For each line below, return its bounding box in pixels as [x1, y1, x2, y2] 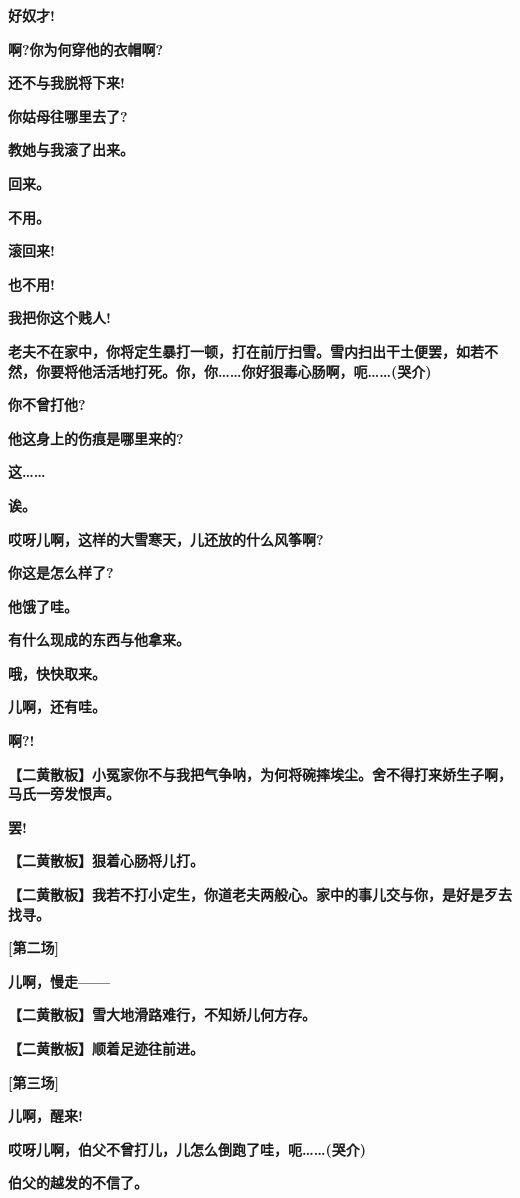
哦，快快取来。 [8, 662, 106, 683]
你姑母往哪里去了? [8, 105, 128, 126]
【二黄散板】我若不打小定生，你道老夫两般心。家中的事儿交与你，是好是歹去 [8, 884, 512, 905]
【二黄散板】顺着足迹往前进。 [8, 1038, 204, 1058]
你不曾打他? [8, 394, 86, 415]
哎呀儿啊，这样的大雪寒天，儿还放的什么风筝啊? [8, 528, 324, 549]
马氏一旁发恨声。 [8, 783, 120, 804]
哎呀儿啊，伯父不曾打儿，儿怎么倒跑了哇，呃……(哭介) [8, 1138, 366, 1159]
